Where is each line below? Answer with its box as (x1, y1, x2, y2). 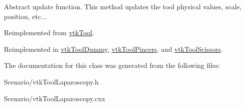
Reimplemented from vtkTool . (4, 27, 94, 38)
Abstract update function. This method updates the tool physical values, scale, (4, 1, 242, 11)
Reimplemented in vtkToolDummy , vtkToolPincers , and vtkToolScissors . (4, 43, 223, 54)
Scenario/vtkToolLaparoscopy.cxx (4, 93, 106, 103)
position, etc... (4, 11, 47, 21)
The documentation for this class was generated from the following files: (4, 60, 220, 70)
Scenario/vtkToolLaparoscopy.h (4, 76, 99, 86)
